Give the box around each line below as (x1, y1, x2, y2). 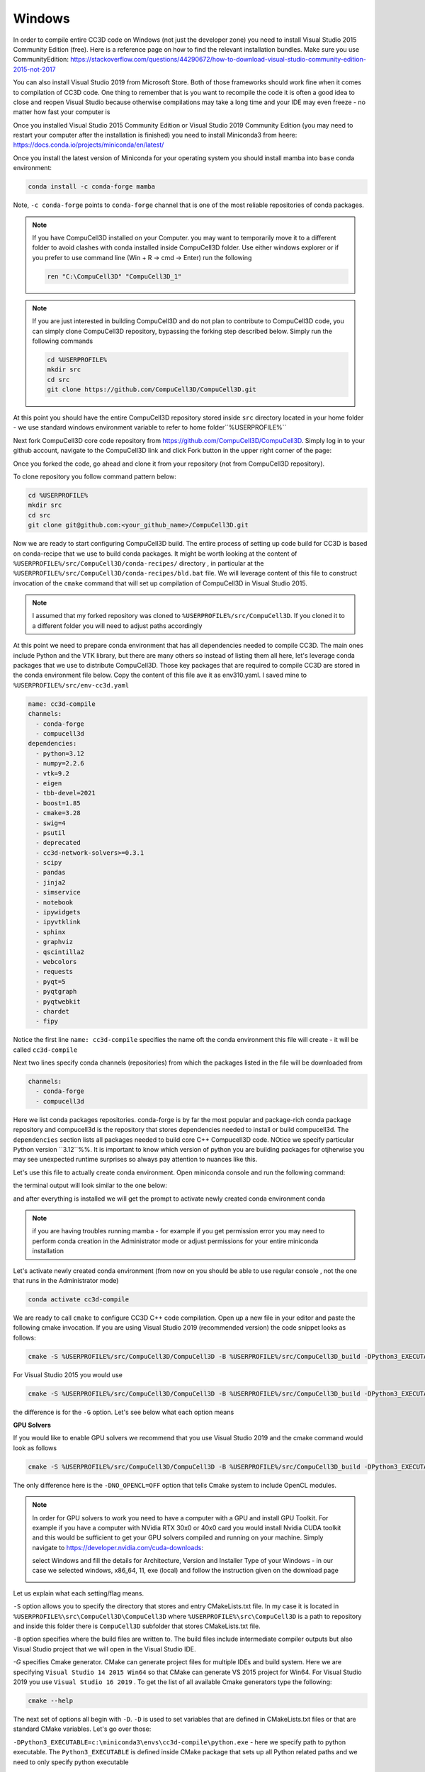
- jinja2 (35, 878, 66, 886)
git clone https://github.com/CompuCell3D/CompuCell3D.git (47, 386, 256, 393)
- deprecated (35, 839, 81, 847)
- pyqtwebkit (35, 997, 81, 1006)
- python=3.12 (35, 749, 85, 758)
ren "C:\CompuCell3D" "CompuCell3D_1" (47, 272, 182, 280)
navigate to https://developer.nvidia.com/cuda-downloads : (32, 1543, 203, 1552)
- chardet (35, 1007, 70, 1015)
